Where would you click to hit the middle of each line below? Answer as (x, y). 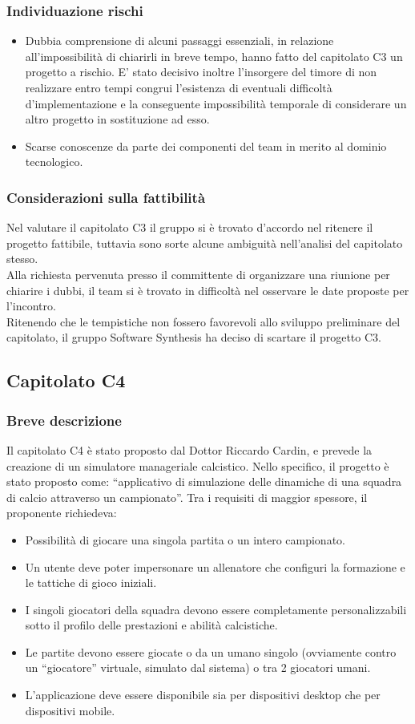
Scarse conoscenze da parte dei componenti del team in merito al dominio (206, 146)
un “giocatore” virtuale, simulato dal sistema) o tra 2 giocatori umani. (198, 667)
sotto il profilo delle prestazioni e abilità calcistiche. (151, 625)
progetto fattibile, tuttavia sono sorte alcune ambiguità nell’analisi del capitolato (205, 243)
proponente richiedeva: (62, 513)
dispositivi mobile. (70, 710)
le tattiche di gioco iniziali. (91, 582)
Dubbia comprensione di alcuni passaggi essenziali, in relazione (179, 40)
